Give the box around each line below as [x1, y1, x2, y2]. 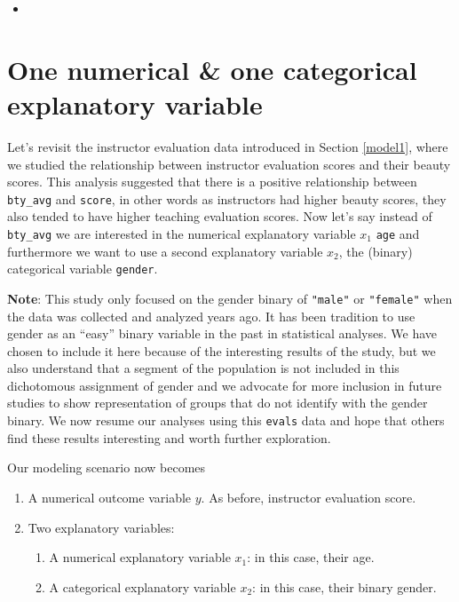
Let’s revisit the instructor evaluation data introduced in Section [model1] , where [7, 137, 448, 155]
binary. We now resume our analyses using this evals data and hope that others [7, 411, 445, 430]
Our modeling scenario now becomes [7, 458, 206, 477]
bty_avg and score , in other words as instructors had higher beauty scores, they [7, 189, 447, 208]
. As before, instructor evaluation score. [201, 487, 416, 506]
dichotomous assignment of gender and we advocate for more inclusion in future [7, 376, 442, 394]
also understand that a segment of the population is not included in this [7, 359, 400, 377]
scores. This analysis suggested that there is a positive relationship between [7, 172, 417, 191]
